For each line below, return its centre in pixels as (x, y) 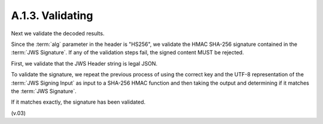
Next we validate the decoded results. (58, 33)
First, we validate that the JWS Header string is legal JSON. (84, 63)
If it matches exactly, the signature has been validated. (78, 102)
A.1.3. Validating (52, 15)
